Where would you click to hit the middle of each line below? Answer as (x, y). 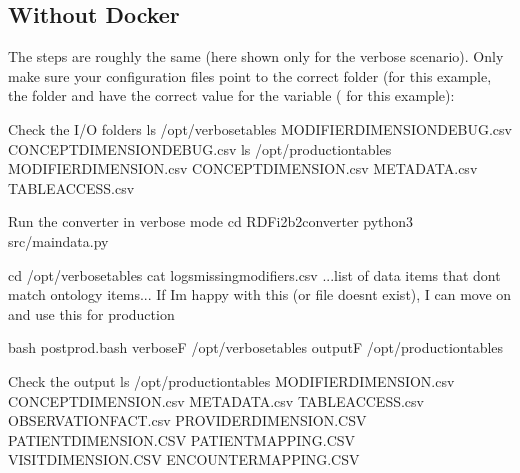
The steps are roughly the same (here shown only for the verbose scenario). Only (256, 56)
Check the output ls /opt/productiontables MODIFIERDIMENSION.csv (231, 380)
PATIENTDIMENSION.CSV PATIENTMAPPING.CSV (182, 439)
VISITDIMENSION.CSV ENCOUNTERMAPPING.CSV (184, 459)
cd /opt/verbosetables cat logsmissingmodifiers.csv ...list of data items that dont (254, 274)
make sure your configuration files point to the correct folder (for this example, (250, 75)
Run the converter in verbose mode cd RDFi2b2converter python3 (211, 221)
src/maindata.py (58, 240)
